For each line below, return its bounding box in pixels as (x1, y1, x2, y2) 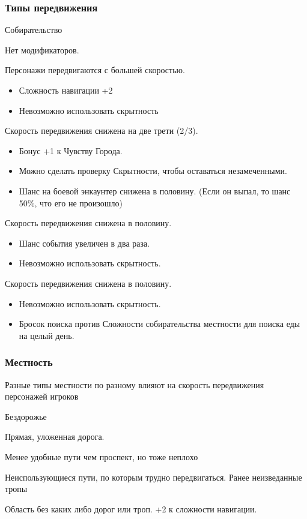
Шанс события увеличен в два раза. (19, 236, 150, 249)
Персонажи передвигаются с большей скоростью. (5, 64, 185, 76)
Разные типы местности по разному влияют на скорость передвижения (5, 378, 264, 391)
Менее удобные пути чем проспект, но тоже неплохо (5, 450, 198, 463)
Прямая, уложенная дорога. (5, 430, 105, 443)
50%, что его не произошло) (19, 196, 123, 209)
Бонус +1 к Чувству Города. (19, 144, 123, 157)
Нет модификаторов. (5, 43, 79, 56)
